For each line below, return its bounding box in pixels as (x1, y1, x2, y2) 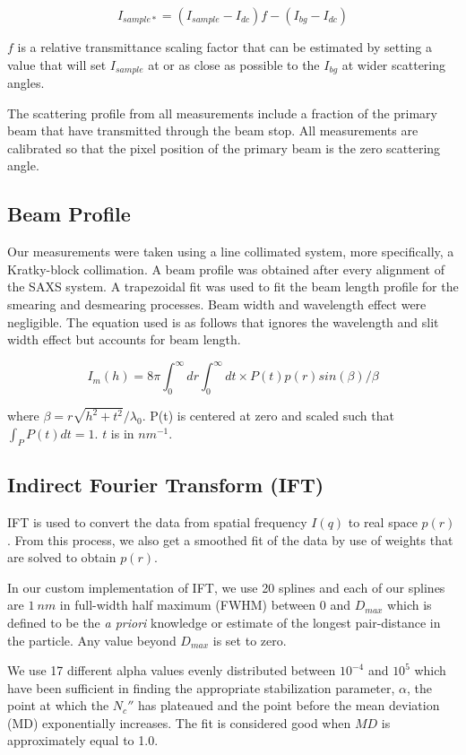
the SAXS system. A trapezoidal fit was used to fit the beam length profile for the (7, 277, 459, 296)
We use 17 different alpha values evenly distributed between (7, 661, 336, 680)
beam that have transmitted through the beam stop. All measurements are (7, 121, 419, 140)
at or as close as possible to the (148, 55, 320, 74)
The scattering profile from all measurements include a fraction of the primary (7, 103, 438, 122)
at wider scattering (341, 55, 446, 74)
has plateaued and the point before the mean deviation (137, 696, 440, 715)
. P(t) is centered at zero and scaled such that (142, 406, 394, 425)
